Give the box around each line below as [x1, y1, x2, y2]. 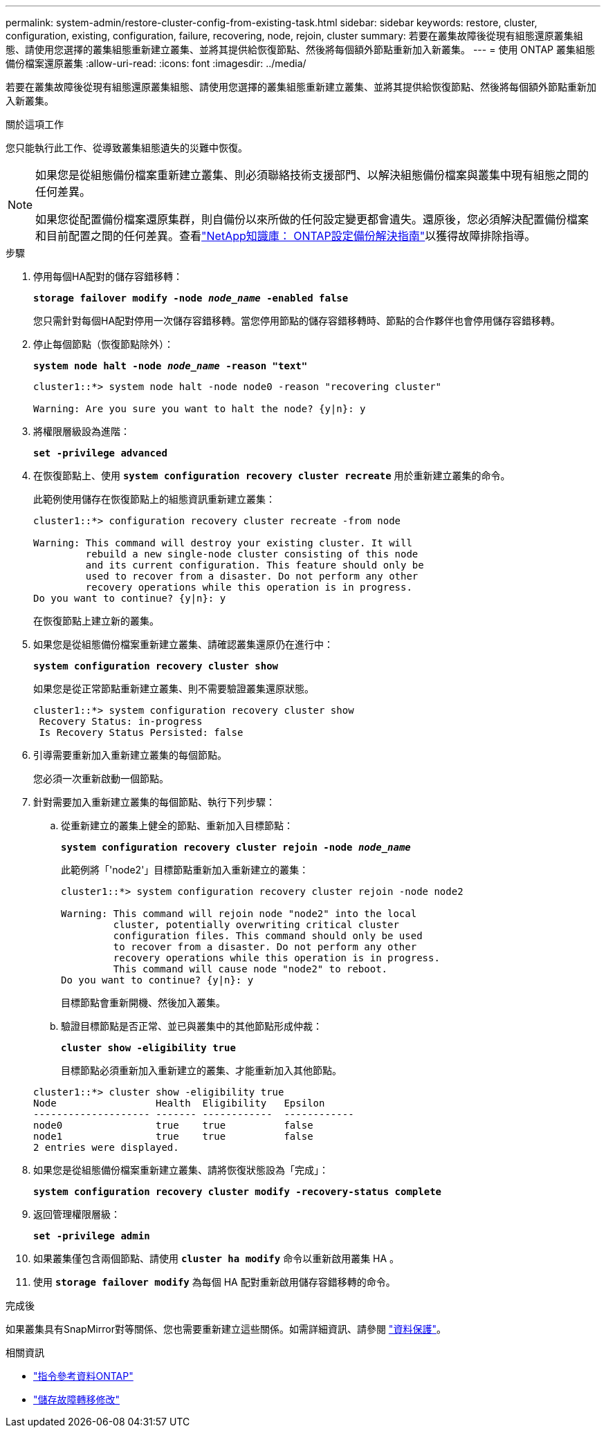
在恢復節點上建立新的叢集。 [33, 615, 159, 627]
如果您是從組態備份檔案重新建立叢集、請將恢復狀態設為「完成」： [33, 1164, 329, 1176]
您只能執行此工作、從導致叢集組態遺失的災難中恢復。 [6, 142, 248, 154]
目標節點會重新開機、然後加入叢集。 [61, 997, 226, 1008]
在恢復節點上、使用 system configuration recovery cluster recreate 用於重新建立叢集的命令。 [33, 470, 511, 481]
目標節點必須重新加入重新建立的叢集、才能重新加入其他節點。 [61, 1064, 342, 1076]
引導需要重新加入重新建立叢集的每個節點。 [33, 749, 227, 761]
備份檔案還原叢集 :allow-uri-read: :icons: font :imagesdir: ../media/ [6, 57, 306, 69]
